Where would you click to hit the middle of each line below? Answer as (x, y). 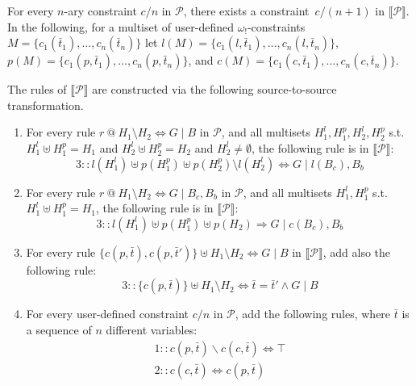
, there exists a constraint (246, 10)
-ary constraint (100, 10)
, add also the (357, 252)
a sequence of (59, 329)
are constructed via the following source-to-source (214, 89)
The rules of (37, 89)
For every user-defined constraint (107, 314)
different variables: (152, 329)
